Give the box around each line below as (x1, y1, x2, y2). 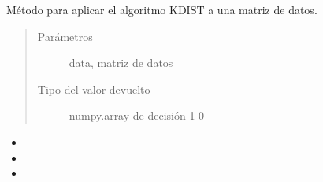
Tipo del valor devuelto (37, 80, 150, 97)
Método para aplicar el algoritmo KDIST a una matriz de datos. (6, 2, 317, 17)
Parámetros (37, 28, 93, 44)
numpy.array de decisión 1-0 (69, 107, 205, 124)
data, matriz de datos (69, 54, 173, 71)
